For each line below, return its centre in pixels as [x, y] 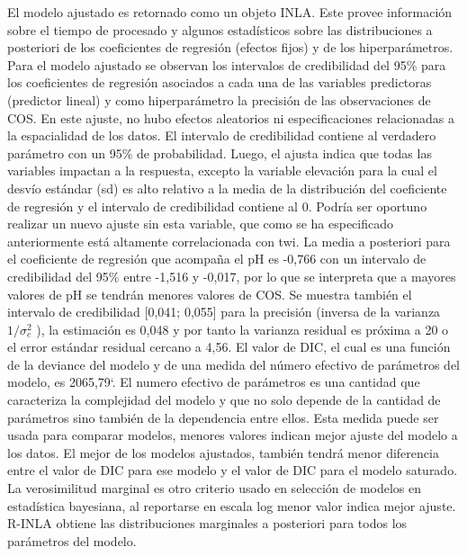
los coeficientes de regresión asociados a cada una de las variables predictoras [220, 82]
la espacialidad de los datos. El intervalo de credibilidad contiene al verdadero [222, 135]
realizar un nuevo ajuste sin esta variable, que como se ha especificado [201, 224]
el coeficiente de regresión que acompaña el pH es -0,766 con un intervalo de [217, 259]
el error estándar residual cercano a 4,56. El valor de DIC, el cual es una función [229, 347]
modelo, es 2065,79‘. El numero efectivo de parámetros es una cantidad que [214, 382]
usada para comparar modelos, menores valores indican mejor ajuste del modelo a [233, 435]
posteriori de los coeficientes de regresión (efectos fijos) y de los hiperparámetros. [230, 47]
